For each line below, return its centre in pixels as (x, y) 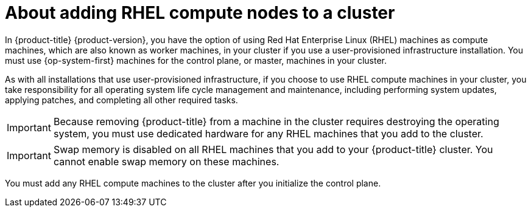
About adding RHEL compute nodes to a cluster (200, 13)
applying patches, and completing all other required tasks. (121, 100)
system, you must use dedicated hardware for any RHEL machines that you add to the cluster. (268, 133)
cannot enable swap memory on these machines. (166, 161)
